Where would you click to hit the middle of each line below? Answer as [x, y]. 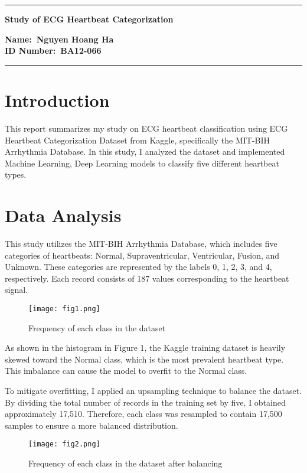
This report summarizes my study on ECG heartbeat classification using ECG [146, 128]
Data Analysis [63, 215]
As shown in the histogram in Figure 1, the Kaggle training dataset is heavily [145, 348]
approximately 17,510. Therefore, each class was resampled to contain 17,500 [143, 414]
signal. [16, 290]
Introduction [57, 100]
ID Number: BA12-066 [53, 50]
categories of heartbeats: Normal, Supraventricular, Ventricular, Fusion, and [142, 255]
